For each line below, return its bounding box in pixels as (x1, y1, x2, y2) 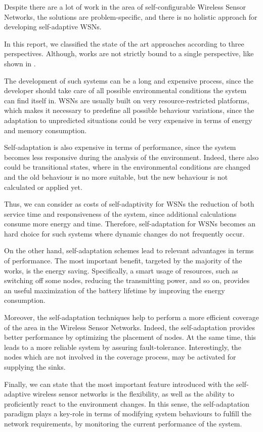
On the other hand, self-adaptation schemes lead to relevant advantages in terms (4, 245, 254, 256)
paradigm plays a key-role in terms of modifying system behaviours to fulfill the (4, 408, 252, 419)
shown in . (4, 58, 36, 68)
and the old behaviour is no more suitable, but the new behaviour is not (4, 171, 228, 182)
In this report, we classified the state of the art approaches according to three (4, 38, 244, 49)
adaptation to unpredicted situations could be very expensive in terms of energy (4, 114, 252, 125)
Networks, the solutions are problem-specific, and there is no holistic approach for (4, 11, 257, 22)
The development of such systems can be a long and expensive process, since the (4, 75, 253, 86)
